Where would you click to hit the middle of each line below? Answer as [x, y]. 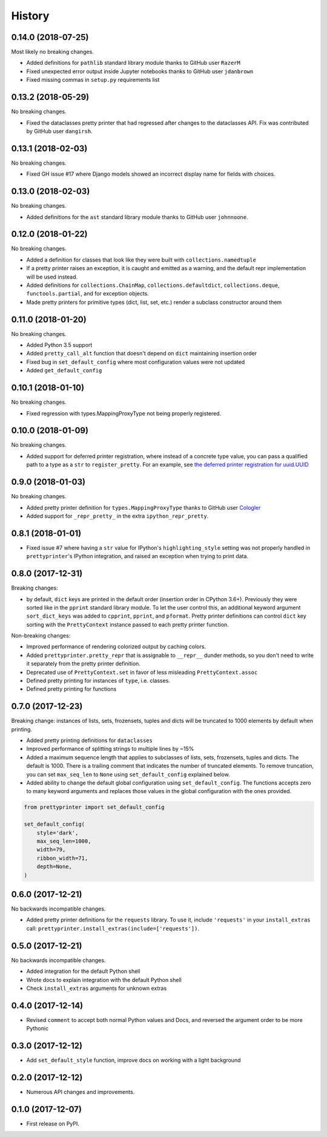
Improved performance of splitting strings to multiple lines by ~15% [110, 749]
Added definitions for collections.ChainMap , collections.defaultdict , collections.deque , [153, 285]
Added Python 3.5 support [59, 345]
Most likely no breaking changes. [52, 52]
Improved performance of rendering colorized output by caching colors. [116, 647]
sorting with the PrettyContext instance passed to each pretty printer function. [128, 624]
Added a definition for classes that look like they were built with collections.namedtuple [141, 260]
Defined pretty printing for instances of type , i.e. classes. [98, 681]
